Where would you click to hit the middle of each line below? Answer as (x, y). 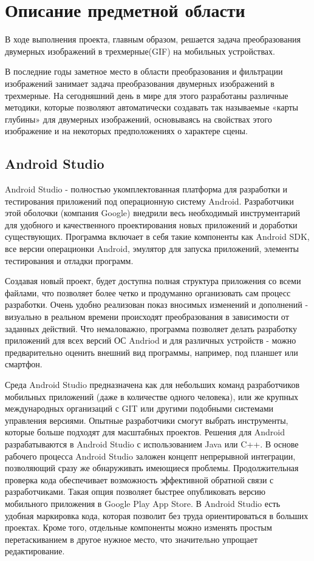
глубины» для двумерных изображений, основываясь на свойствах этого (138, 119)
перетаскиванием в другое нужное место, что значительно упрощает (131, 539)
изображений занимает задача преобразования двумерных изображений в (140, 83)
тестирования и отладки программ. (69, 260)
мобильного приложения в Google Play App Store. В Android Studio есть (143, 503)
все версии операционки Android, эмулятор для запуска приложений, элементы (152, 249)
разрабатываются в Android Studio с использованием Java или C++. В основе (152, 444)
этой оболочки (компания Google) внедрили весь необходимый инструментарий (152, 213)
